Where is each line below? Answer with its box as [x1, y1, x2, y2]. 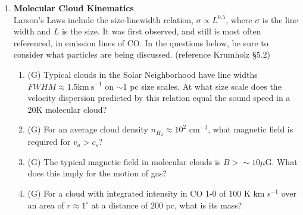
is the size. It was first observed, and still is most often [61, 25, 261, 37]
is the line [262, 13, 298, 26]
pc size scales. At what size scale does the [130, 80, 282, 92]
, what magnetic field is [208, 123, 293, 135]
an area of [27, 198, 64, 211]
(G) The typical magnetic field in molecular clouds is [27, 155, 221, 167]
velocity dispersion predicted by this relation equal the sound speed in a [27, 91, 290, 104]
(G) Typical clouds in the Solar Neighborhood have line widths [27, 68, 258, 80]
